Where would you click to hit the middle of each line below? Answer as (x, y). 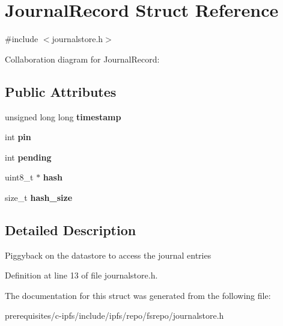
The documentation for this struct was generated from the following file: (138, 295)
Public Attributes (61, 91)
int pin (18, 137)
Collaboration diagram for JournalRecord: (82, 59)
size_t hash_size (39, 197)
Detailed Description (71, 229)
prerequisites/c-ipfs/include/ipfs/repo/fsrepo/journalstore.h (114, 315)
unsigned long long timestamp (63, 116)
